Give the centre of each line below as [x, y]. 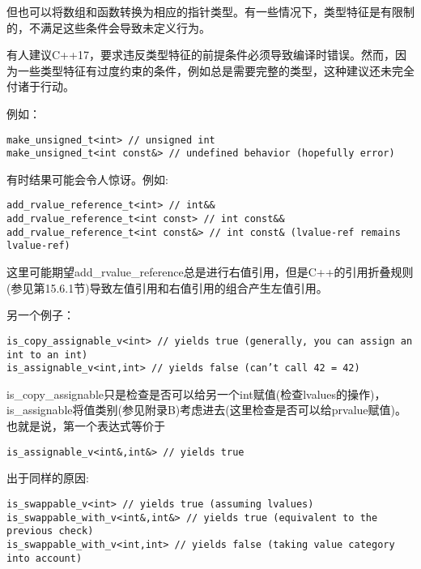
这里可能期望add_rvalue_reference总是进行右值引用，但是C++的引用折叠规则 [210, 272]
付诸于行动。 [40, 86]
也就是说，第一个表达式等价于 [86, 426]
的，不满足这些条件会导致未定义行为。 [108, 27]
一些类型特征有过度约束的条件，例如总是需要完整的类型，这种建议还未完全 [216, 70]
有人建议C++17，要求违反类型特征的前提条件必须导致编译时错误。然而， [201, 55]
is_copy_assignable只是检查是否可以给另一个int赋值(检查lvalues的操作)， [196, 394]
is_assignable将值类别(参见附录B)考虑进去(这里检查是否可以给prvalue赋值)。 [206, 410]
